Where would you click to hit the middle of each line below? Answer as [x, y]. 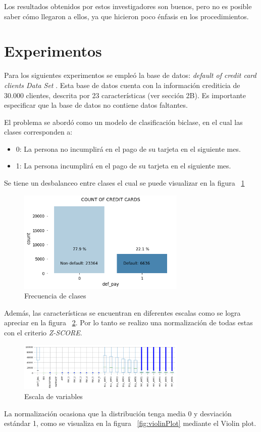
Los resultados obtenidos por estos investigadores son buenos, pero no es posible [128, 6]
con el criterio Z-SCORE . [43, 333]
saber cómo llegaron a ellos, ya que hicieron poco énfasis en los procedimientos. [126, 16]
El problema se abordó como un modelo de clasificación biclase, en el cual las [123, 122]
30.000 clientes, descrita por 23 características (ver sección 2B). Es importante [125, 95]
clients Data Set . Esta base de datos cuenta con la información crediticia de [122, 85]
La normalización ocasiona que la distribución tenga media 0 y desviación [118, 413]
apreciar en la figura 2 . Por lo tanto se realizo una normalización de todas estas [128, 322]
